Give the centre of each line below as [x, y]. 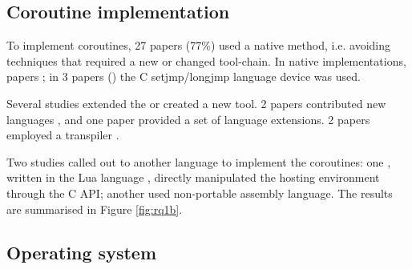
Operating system [82, 252]
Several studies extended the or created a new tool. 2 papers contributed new [196, 103]
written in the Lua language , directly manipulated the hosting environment [193, 177]
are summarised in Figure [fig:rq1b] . [95, 209]
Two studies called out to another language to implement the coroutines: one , [199, 161]
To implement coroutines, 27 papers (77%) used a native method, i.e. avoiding [199, 45]
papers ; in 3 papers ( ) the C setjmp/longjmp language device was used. [184, 76]
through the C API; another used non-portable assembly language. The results [200, 193]
